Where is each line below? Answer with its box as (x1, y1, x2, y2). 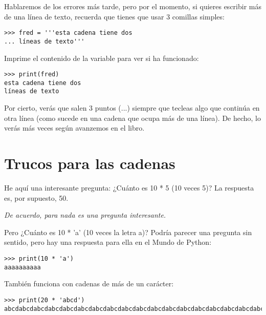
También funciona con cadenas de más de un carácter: (4, 278, 174, 289)
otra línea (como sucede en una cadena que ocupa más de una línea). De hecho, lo (4, 112, 261, 123)
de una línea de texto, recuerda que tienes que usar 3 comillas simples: (4, 11, 225, 22)
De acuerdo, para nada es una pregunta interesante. (4, 209, 166, 220)
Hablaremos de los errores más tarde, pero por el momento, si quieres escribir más (4, 1, 261, 11)
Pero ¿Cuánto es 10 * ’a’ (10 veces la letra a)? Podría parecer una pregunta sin (4, 226, 252, 237)
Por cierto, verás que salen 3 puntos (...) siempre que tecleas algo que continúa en (4, 102, 260, 113)
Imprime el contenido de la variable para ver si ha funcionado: (4, 52, 199, 63)
